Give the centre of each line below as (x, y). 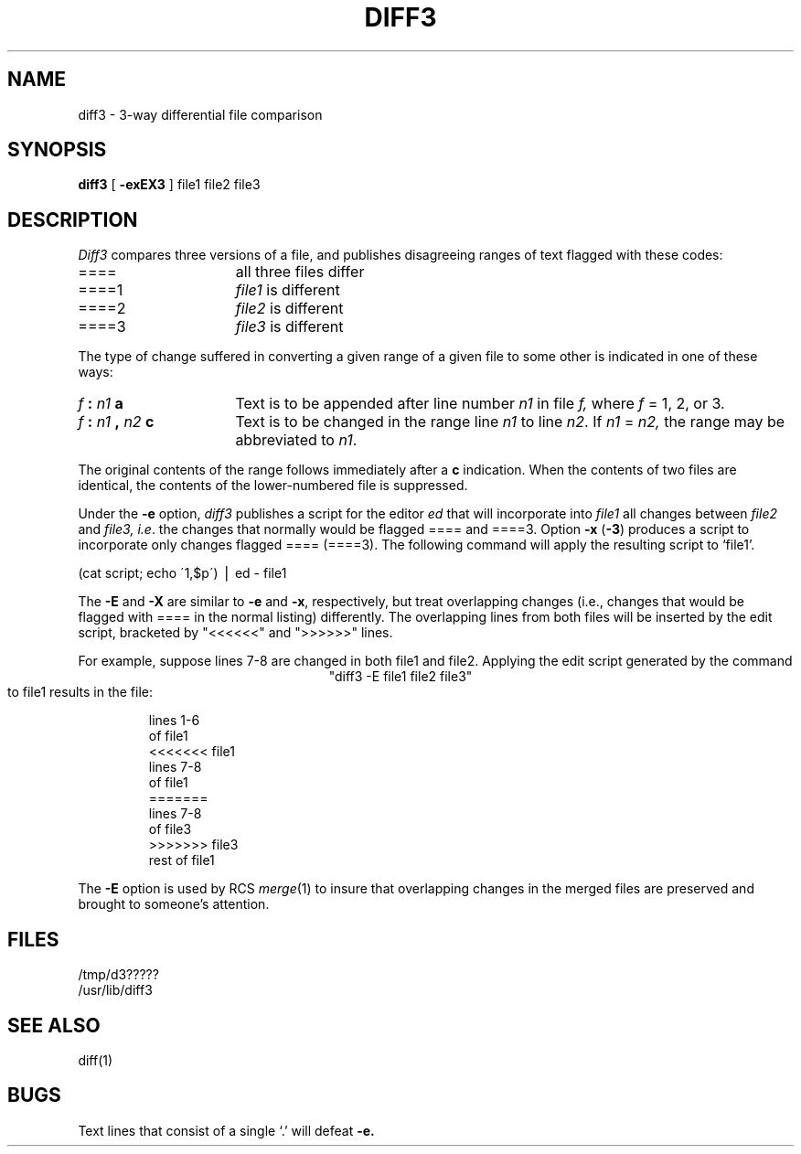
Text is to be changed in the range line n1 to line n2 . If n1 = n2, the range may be (510, 422)
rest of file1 (182, 860)
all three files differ (300, 272)
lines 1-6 (174, 721)
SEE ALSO (54, 1025)
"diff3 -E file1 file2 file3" (400, 677)
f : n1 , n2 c (116, 422)
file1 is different (288, 290)
